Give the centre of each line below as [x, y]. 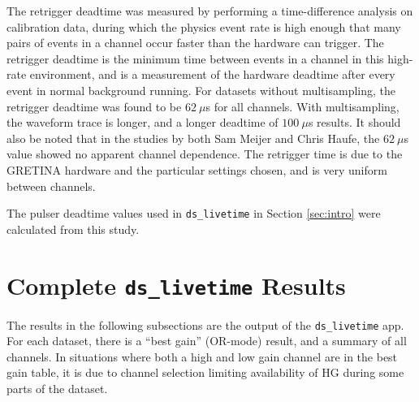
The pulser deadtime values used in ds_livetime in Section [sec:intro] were [194, 213]
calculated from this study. [73, 229]
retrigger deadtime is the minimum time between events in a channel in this [195, 58]
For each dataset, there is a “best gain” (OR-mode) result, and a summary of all [207, 341]
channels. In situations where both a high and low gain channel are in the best [202, 356]
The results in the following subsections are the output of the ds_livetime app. [205, 324]
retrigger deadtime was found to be [94, 106]
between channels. [51, 186]
